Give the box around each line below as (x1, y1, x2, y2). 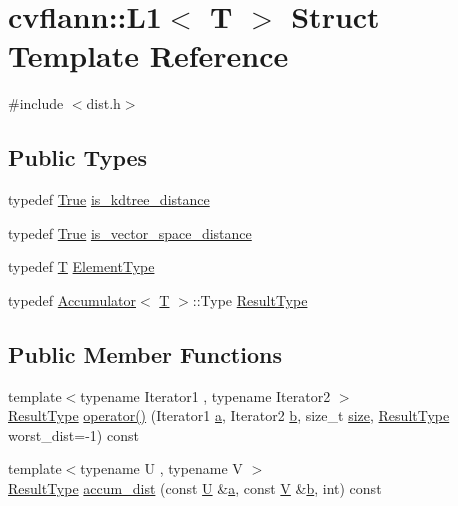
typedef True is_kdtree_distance (8, 189, 210, 210)
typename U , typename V (80, 458, 243, 479)
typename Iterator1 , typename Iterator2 (80, 385, 331, 406)
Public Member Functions (8, 338, 282, 369)
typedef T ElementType (8, 256, 155, 277)
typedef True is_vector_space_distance (8, 222, 252, 243)
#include (8, 93, 64, 114)
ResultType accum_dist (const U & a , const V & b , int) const (8, 478, 382, 499)
